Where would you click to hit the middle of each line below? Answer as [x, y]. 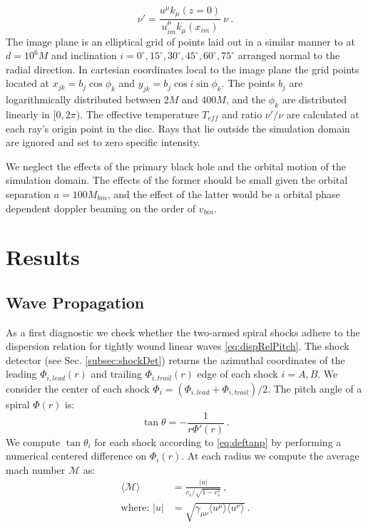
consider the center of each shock [78, 388]
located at [28, 83]
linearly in [28, 114]
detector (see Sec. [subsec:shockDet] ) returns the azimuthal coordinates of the [175, 359]
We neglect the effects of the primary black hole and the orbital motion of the [176, 166]
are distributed [315, 99]
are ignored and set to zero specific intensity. [103, 142]
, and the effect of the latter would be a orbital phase [224, 193]
